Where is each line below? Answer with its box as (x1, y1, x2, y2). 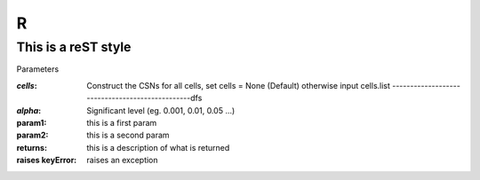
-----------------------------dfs (86, 93, 203, 104)
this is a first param (86, 117, 157, 128)
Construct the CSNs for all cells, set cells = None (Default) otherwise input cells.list (86, 80, 391, 90)
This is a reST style (16, 39, 132, 55)
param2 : (16, 129, 49, 141)
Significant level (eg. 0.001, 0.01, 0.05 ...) (86, 105, 236, 115)
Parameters (16, 64, 60, 74)
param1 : (16, 117, 47, 128)
